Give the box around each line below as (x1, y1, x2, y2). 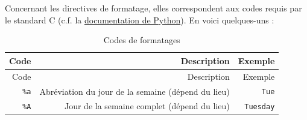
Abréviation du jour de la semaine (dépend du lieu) (39, 85, 230, 97)
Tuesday (244, 103, 275, 112)
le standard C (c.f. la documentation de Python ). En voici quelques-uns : (5, 13, 274, 26)
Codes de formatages (103, 34, 180, 46)
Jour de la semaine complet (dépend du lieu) (64, 100, 230, 112)
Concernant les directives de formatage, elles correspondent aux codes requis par (5, 2, 302, 14)
